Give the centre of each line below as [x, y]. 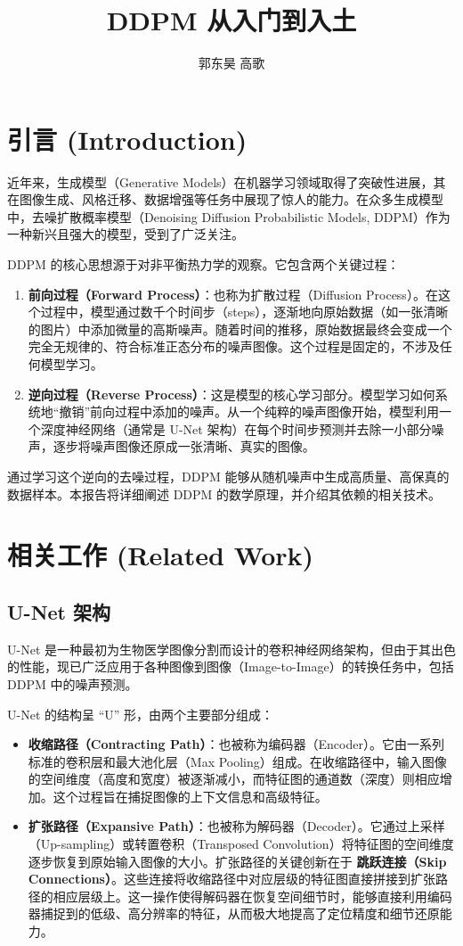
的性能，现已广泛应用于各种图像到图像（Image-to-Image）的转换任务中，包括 [231, 666]
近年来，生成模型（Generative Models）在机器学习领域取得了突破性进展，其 [227, 181]
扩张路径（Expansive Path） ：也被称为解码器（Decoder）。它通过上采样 [236, 826]
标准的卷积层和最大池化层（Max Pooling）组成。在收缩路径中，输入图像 [237, 761]
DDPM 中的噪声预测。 [73, 683]
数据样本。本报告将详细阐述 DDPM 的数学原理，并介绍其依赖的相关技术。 [224, 494]
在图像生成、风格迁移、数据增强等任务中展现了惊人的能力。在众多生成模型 [225, 199]
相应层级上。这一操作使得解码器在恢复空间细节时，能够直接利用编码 [252, 896]
